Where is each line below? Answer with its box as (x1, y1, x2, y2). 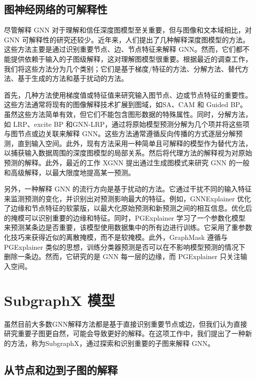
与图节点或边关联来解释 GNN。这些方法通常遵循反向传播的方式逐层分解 (4, 128, 236, 139)
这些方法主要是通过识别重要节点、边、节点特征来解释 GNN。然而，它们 (4, 44, 236, 54)
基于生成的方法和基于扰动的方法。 (17, 73, 128, 83)
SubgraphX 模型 (4, 290, 115, 310)
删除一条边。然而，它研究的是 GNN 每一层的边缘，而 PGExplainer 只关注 (4, 251, 241, 262)
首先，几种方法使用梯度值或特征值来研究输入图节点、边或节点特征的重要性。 (4, 89, 252, 100)
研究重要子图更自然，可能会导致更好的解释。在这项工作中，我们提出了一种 (4, 328, 245, 339)
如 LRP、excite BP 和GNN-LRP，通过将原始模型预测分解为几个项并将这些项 (4, 118, 250, 129)
